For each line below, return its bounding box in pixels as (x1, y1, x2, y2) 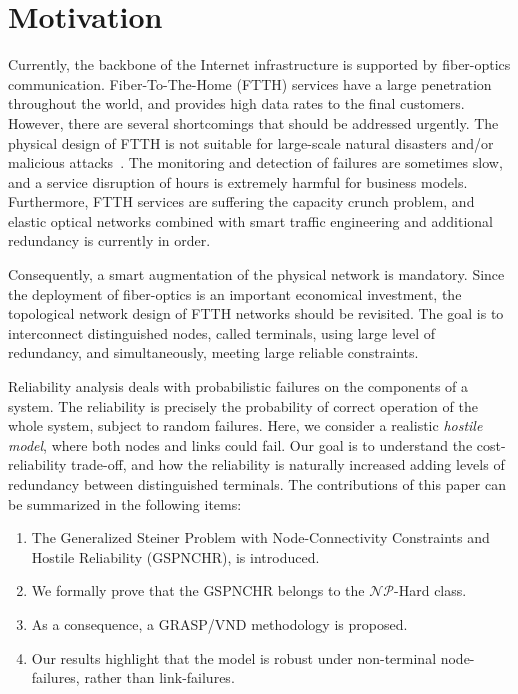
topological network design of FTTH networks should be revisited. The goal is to (8, 303, 504, 324)
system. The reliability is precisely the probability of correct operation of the (8, 395, 478, 416)
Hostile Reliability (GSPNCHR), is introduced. (31, 546, 320, 567)
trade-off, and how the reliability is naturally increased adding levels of (71, 454, 505, 475)
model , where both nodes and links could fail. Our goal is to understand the (8, 434, 473, 455)
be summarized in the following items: (8, 493, 242, 514)
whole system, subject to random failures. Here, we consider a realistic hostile (8, 415, 483, 436)
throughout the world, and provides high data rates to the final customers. (8, 93, 465, 114)
